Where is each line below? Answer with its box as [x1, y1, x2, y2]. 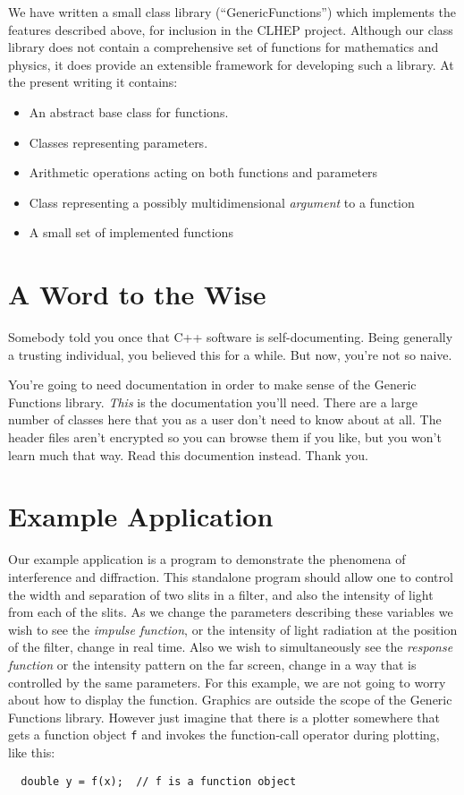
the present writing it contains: [8, 73, 178, 91]
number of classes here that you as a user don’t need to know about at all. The [8, 410, 442, 429]
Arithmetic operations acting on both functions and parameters [29, 163, 378, 182]
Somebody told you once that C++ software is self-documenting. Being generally [8, 328, 453, 346]
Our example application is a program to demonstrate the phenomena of [8, 550, 406, 568]
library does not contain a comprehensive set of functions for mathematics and [8, 38, 439, 56]
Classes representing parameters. [29, 132, 208, 151]
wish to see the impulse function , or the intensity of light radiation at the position [8, 620, 458, 638]
